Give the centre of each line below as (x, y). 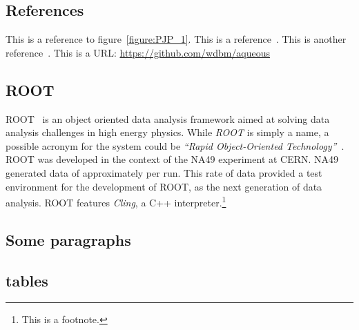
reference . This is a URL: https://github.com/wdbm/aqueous (138, 52)
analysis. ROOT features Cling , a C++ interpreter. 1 (116, 201)
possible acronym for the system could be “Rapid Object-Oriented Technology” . (175, 145)
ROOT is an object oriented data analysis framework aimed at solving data (168, 118)
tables (27, 280)
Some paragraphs (68, 239)
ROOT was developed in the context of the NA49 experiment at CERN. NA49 (172, 159)
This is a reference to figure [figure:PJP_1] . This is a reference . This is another (176, 39)
